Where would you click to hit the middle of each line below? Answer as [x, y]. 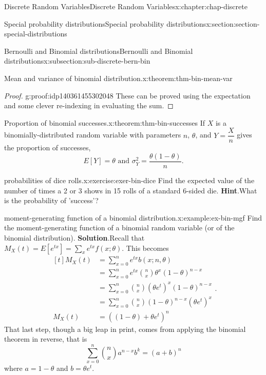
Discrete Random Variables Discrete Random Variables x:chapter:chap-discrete [126, 6]
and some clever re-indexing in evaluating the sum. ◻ [89, 105]
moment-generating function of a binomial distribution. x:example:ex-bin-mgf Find [133, 217]
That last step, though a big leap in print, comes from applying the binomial [125, 329]
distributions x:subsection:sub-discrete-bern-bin [77, 61]
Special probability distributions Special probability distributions [105, 23]
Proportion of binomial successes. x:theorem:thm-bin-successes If [104, 122]
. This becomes [145, 248]
